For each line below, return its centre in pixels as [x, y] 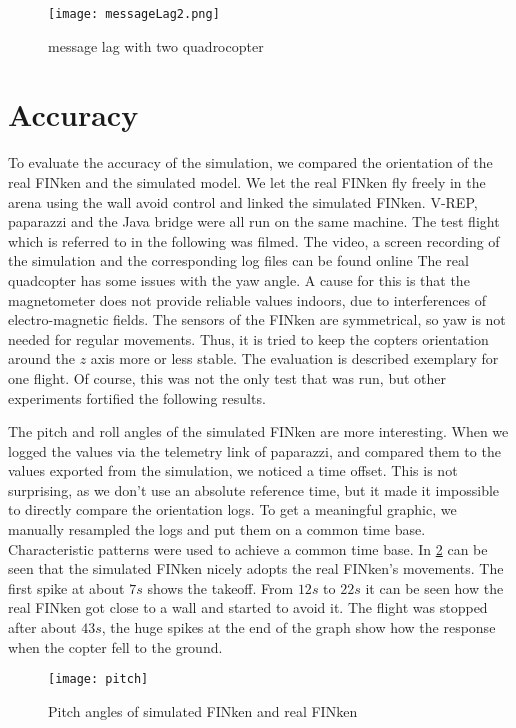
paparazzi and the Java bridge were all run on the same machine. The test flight [254, 221]
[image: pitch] [98, 679]
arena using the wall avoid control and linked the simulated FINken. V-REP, [243, 201]
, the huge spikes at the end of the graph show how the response [298, 627]
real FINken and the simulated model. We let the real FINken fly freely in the [247, 181]
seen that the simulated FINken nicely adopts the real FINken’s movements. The [256, 568]
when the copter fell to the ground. [115, 646]
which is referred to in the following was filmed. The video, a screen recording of [254, 240]
